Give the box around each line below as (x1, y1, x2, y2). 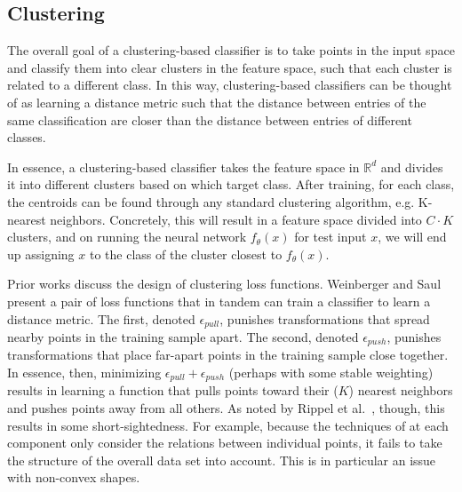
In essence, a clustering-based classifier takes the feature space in (7, 157, 360, 176)
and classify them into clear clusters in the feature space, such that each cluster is (7, 58, 452, 76)
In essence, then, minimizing (7, 363, 162, 382)
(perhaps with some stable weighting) (228, 363, 434, 382)
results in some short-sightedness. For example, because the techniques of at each (7, 416, 449, 434)
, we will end (378, 227, 447, 246)
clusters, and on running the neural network (7, 227, 247, 246)
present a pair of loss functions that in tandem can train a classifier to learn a (7, 291, 431, 310)
